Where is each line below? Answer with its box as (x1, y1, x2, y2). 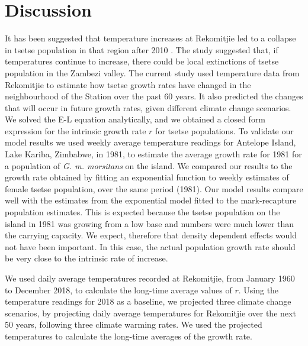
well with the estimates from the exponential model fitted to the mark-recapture (5, 194, 297, 206)
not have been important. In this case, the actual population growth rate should (5, 240, 296, 253)
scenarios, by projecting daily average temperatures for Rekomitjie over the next (5, 306, 296, 319)
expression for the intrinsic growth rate (5, 124, 146, 137)
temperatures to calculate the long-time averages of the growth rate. (5, 329, 252, 342)
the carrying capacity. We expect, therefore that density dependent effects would (5, 229, 297, 241)
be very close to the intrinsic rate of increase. (5, 252, 168, 264)
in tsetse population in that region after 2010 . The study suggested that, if (5, 43, 278, 56)
